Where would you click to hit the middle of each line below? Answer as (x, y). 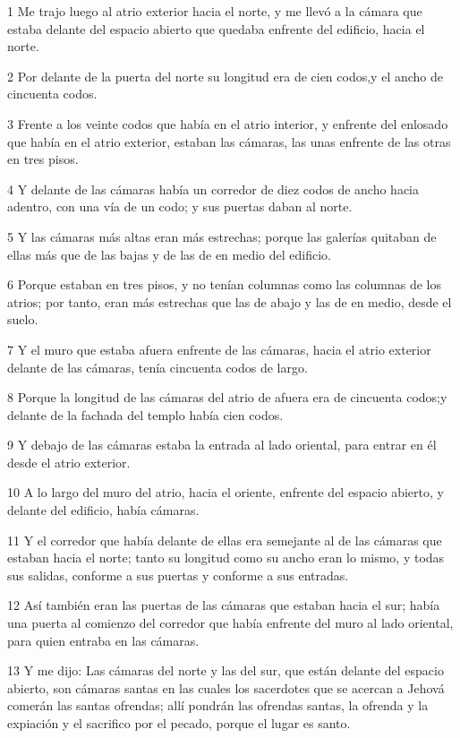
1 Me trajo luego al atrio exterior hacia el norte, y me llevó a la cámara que (215, 11)
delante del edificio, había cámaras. (103, 510)
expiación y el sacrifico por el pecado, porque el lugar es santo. (179, 723)
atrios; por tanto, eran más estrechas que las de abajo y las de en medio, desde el (230, 301)
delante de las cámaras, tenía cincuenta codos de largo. (158, 367)
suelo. (23, 319)
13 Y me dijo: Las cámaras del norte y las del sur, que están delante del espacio (226, 670)
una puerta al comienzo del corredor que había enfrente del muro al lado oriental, (230, 623)
